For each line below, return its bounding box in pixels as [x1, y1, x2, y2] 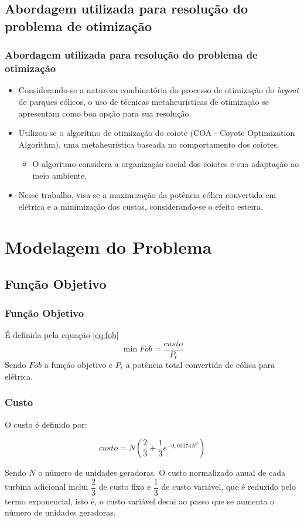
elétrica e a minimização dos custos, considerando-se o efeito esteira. [18, 200, 263, 213]
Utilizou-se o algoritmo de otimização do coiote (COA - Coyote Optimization [18, 127, 295, 139]
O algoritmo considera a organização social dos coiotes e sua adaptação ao [32, 158, 299, 170]
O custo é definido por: [5, 418, 87, 430]
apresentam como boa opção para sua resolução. [18, 107, 192, 119]
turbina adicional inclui [5, 480, 88, 493]
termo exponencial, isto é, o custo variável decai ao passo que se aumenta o [5, 494, 275, 507]
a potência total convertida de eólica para [125, 359, 275, 371]
